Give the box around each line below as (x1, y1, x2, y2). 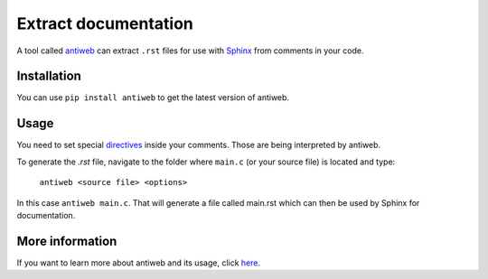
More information (16, 233, 117, 248)
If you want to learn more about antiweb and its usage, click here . (16, 257, 261, 268)
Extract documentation (16, 14, 194, 33)
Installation (16, 69, 81, 84)
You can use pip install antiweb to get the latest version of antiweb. (16, 92, 289, 103)
